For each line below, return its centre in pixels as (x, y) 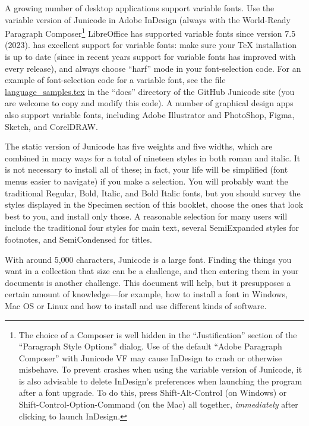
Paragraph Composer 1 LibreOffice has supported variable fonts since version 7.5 (150, 32)
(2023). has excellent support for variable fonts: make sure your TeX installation (151, 45)
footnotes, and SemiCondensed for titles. (79, 239)
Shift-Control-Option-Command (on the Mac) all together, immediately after (158, 404)
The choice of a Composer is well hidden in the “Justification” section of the (158, 334)
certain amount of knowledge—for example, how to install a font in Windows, (146, 294)
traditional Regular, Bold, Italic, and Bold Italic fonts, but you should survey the (153, 193)
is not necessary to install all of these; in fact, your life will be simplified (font (146, 169)
